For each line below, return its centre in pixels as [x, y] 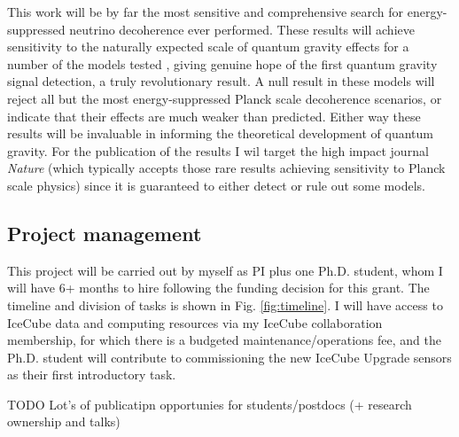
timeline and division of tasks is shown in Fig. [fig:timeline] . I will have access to [225, 304]
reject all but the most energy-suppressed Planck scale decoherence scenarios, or [225, 98]
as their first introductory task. [92, 375]
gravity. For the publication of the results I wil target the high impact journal [218, 150]
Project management [105, 233]
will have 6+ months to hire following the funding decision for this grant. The [218, 288]
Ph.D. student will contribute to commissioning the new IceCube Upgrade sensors [229, 357]
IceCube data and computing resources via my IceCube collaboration [195, 322]
